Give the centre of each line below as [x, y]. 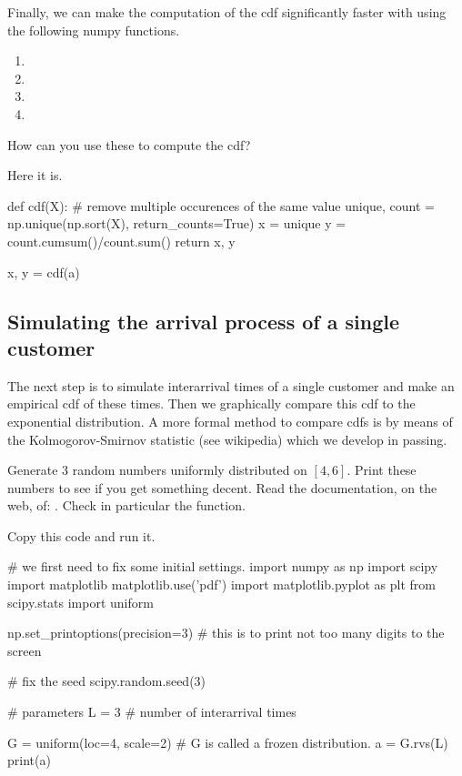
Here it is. [35, 175]
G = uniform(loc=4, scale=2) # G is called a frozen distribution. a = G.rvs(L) [228, 742]
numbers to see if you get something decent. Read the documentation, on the [222, 487]
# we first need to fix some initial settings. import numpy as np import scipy [223, 566]
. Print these [382, 470]
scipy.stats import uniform [80, 602]
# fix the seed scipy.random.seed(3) [107, 681]
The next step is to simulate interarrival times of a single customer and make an [231, 385]
